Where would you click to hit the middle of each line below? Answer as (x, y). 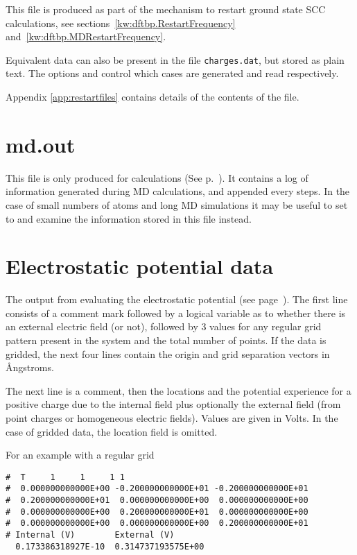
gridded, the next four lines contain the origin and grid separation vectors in (168, 353)
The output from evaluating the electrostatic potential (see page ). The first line (177, 299)
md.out (41, 144)
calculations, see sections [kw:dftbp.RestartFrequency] (121, 23)
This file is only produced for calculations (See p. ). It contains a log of (157, 177)
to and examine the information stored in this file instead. (129, 218)
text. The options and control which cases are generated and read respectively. (172, 73)
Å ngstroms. (30, 367)
